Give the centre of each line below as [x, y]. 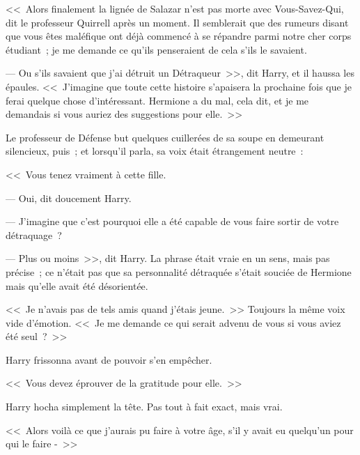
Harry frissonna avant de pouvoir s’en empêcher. [109, 359]
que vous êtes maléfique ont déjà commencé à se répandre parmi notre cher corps [179, 36]
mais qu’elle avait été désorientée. [77, 285]
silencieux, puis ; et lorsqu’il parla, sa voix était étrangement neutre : [155, 151]
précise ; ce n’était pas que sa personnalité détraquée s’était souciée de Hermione [179, 271]
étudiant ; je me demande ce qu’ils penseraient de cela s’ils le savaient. [156, 49]
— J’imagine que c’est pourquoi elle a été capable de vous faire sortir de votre [172, 221]
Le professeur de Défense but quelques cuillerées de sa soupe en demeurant [165, 137]
